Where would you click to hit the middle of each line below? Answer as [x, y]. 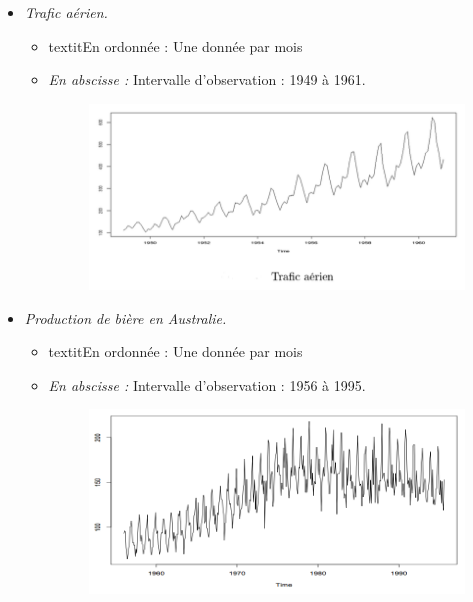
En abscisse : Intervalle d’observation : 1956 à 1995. [207, 384]
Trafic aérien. [66, 12]
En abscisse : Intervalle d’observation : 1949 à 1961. [207, 79]
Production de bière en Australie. [125, 317]
